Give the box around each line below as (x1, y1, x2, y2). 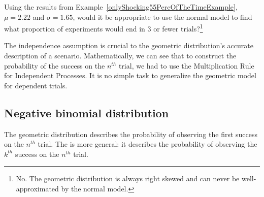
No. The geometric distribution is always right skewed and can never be (16, 173, 240, 184)
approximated (16, 183, 59, 193)
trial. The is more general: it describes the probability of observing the (38, 139, 257, 149)
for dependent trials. (4, 80, 68, 90)
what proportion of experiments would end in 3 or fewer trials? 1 (4, 22, 203, 34)
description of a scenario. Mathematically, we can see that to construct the (4, 50, 237, 61)
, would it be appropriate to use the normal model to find (73, 11, 252, 22)
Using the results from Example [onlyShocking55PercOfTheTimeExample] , (4, 2, 238, 12)
